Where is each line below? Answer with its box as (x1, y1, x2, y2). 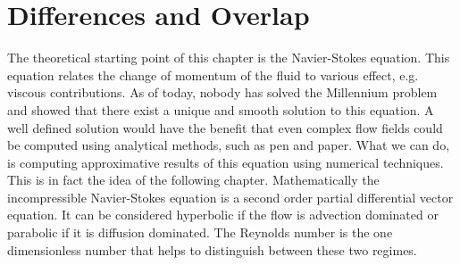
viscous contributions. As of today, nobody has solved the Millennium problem (7, 83, 438, 102)
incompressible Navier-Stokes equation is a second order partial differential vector (7, 187, 454, 206)
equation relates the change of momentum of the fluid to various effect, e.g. (7, 65, 419, 84)
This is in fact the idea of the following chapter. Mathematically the (7, 170, 380, 189)
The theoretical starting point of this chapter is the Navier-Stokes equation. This (7, 48, 450, 67)
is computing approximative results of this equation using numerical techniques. (7, 153, 444, 171)
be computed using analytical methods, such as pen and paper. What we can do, (7, 136, 450, 154)
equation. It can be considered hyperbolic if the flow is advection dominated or (7, 205, 439, 224)
